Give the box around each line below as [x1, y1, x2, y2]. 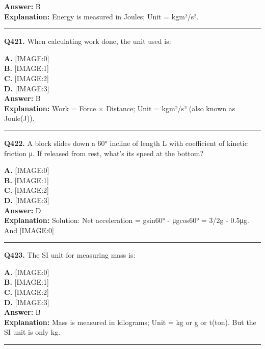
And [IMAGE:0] [4, 225, 54, 235]
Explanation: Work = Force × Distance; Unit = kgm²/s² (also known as [4, 103, 235, 113]
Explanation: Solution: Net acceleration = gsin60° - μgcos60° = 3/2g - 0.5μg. [4, 215, 249, 226]
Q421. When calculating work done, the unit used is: [4, 36, 171, 46]
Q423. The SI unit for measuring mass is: [4, 250, 136, 260]
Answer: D [4, 205, 41, 215]
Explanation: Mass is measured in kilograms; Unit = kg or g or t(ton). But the [4, 316, 256, 327]
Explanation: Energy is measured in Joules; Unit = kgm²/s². [4, 11, 199, 21]
